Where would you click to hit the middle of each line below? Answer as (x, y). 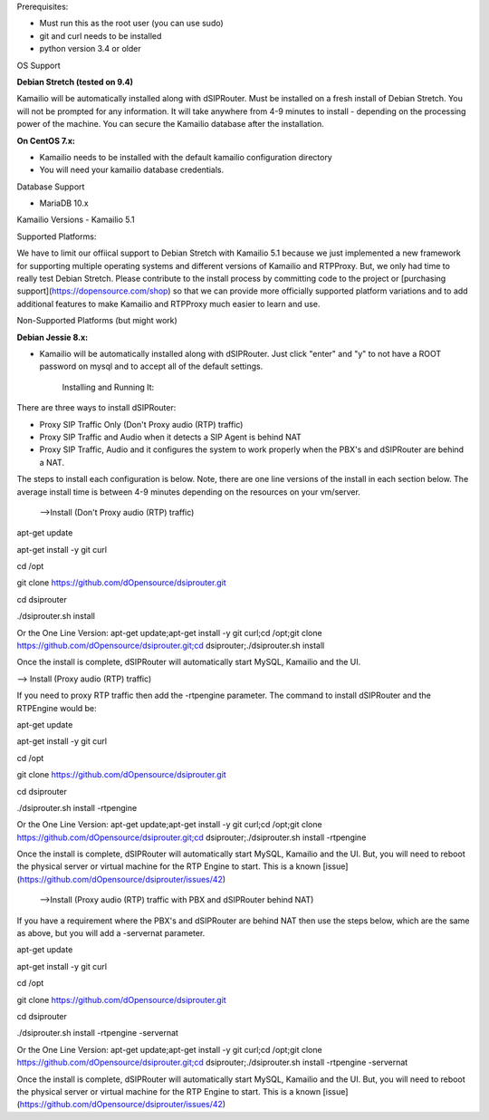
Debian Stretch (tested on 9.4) (75, 82)
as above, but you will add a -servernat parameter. (111, 933)
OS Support (38, 65)
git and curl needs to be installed (101, 35)
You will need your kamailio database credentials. (132, 170)
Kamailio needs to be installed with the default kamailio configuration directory (186, 157)
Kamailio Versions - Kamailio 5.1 (76, 220)
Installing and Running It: (108, 387)
